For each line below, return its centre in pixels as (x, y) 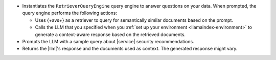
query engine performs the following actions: (70, 13)
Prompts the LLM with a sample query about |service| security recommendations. (108, 41)
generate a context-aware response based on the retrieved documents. (110, 34)
